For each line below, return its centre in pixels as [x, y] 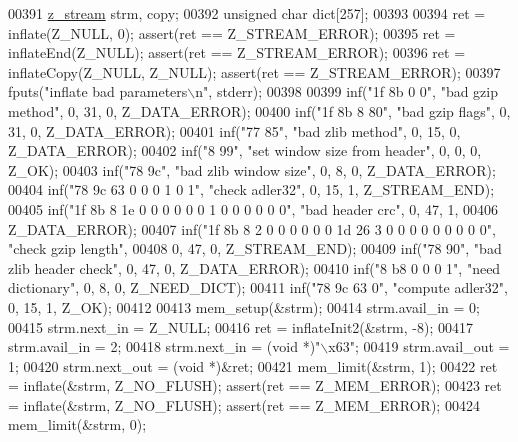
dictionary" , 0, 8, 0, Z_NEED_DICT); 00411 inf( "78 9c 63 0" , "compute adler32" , [258, 287]
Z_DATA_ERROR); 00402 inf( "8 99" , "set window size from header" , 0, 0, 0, [245, 150]
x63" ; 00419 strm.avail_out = [419, 346]
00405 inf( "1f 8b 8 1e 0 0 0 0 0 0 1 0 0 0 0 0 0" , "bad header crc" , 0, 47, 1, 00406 [253, 208]
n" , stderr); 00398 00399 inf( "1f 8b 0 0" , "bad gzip [347, 91]
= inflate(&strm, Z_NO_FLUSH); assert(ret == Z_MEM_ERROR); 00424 [244, 404]
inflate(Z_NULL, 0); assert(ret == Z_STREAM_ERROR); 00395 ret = [232, 32]
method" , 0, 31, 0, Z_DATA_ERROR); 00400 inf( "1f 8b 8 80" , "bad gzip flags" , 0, [259, 110]
